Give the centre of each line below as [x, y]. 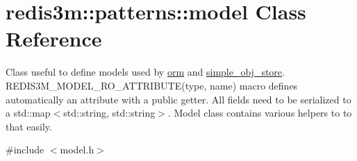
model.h [77, 150]
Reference [54, 39]
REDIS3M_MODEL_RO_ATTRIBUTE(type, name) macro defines [152, 85]
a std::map [28, 113]
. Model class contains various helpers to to [260, 113]
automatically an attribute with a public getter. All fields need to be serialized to [178, 99]
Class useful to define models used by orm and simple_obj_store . [145, 72]
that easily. [29, 126]
